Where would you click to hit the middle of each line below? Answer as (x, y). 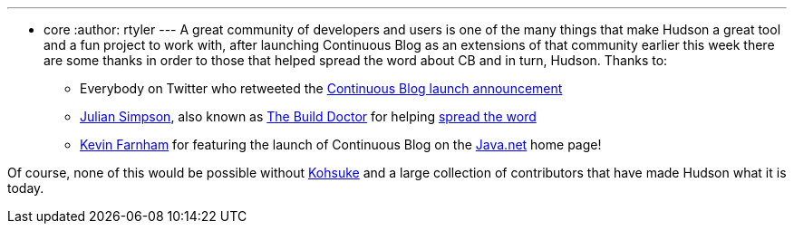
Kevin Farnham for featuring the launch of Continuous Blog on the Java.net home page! (341, 144)
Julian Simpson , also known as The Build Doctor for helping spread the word (308, 116)
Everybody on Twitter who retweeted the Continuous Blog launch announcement (321, 88)
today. (26, 188)
